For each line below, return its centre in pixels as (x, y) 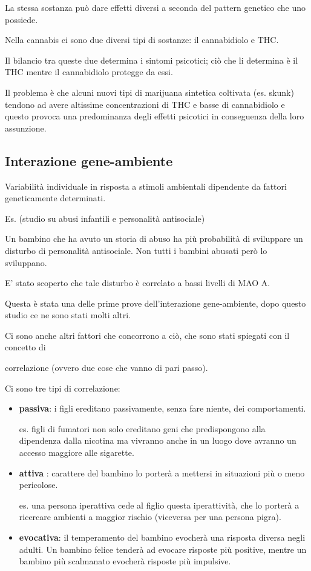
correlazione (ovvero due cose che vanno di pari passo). (106, 368)
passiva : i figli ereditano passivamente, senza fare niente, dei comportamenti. (162, 408)
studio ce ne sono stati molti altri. (68, 315)
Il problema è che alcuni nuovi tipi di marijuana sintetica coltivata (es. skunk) (149, 92)
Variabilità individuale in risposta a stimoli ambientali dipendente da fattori (146, 186)
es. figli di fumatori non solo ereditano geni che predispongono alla (142, 428)
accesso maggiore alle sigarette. (77, 452)
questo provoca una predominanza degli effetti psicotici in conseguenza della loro (155, 116)
